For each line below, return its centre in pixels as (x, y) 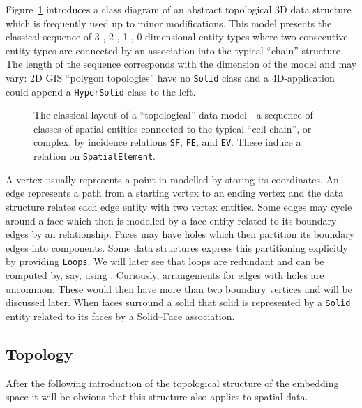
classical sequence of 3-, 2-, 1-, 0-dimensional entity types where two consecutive (177, 37)
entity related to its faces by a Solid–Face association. (120, 316)
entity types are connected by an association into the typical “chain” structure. (174, 50)
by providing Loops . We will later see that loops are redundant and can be (165, 261)
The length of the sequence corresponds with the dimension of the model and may (181, 64)
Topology (39, 353)
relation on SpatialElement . (95, 156)
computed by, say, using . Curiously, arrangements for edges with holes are (165, 275)
